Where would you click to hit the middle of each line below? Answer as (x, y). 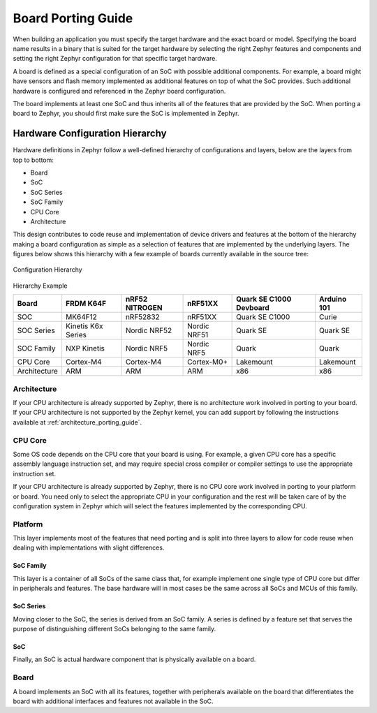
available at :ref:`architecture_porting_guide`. (77, 422)
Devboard (253, 308)
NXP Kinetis (85, 348)
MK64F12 (81, 317)
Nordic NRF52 (149, 330)
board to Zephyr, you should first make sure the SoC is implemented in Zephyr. (126, 113)
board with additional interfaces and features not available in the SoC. (113, 701)
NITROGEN (144, 308)
